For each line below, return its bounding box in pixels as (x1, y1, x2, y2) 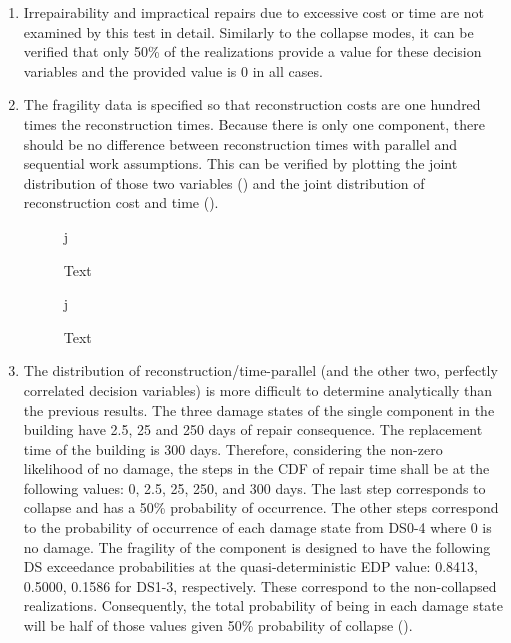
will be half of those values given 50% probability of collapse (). (23, 615, 413, 636)
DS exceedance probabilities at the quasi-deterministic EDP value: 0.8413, (23, 556, 478, 577)
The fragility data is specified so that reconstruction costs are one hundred (23, 94, 481, 115)
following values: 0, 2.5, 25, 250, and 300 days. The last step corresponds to (23, 477, 486, 498)
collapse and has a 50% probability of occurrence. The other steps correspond (23, 497, 499, 518)
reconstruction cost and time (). (23, 192, 219, 213)
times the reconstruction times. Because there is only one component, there (23, 113, 485, 134)
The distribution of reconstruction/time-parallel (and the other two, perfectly (23, 360, 498, 381)
